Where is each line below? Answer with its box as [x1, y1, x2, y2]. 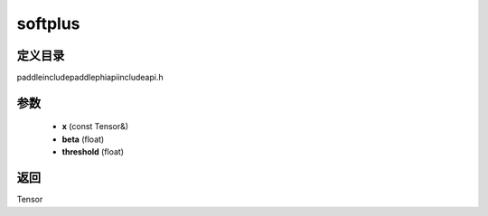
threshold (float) [61, 146, 125, 157]
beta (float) [61, 134, 105, 145]
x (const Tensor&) [61, 121, 129, 132]
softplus [16, 14, 80, 33]
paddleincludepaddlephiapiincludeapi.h [16, 72, 164, 83]
